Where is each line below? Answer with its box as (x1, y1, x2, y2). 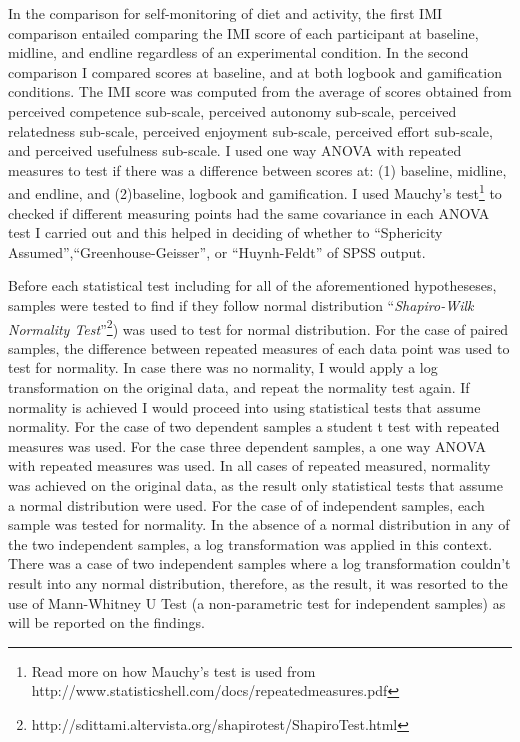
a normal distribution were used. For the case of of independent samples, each (8, 494, 485, 515)
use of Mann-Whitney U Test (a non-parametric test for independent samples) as (8, 592, 506, 613)
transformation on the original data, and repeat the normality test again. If (8, 377, 470, 397)
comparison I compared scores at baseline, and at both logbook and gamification (8, 61, 502, 82)
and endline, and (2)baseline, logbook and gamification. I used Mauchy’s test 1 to (8, 180, 502, 203)
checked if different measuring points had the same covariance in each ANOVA (8, 202, 490, 223)
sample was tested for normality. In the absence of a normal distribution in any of (8, 514, 510, 535)
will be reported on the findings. (8, 612, 205, 633)
